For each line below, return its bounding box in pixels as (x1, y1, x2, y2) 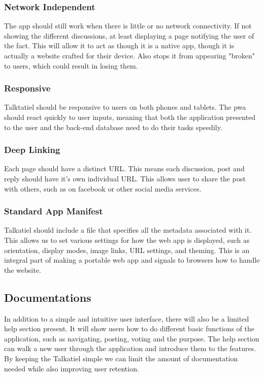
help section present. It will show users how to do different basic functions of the (4, 323, 254, 334)
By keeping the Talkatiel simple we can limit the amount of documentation (4, 353, 238, 363)
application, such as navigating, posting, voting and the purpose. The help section (4, 333, 259, 343)
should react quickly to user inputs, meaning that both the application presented (4, 112, 256, 122)
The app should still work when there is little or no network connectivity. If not (4, 20, 252, 31)
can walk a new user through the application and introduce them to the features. (4, 343, 256, 354)
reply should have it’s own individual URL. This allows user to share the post (4, 173, 246, 183)
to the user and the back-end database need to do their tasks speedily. (4, 121, 222, 132)
